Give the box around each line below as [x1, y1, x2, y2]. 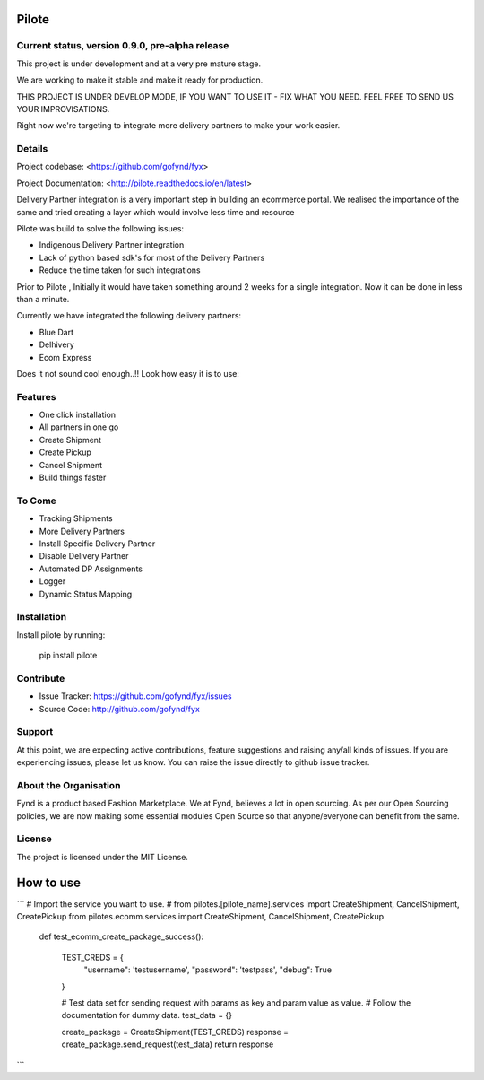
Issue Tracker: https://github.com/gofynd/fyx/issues [39, 691, 232, 701]
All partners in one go [39, 422, 119, 432]
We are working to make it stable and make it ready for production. [16, 74, 264, 85]
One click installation [39, 409, 117, 421]
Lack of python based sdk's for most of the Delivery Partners [39, 252, 265, 263]
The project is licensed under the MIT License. [16, 851, 188, 862]
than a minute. [16, 293, 70, 304]
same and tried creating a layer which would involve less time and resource [16, 206, 295, 217]
